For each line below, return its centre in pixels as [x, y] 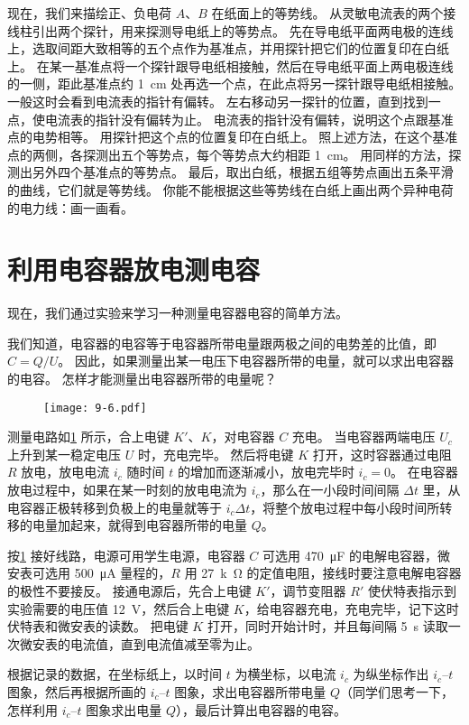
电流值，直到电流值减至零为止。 [165, 643]
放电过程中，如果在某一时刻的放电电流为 [127, 490]
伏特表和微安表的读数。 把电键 [98, 626]
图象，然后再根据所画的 [77, 692]
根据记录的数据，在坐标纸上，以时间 [115, 674]
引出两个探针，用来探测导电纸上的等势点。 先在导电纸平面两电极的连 [236, 30]
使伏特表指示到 [412, 591]
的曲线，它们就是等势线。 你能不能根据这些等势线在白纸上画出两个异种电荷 [230, 189]
